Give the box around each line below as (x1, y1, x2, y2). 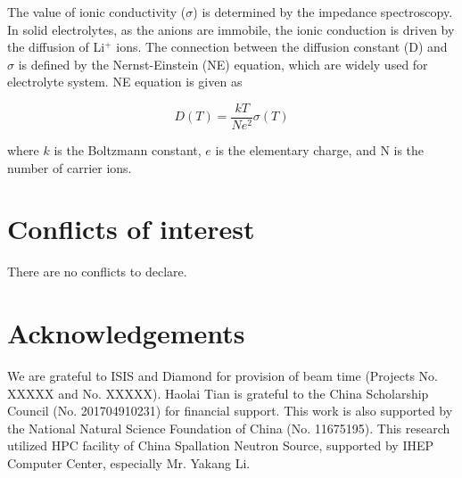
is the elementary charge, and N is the (215, 141, 425, 160)
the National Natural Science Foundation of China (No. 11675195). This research (7, 418, 450, 437)
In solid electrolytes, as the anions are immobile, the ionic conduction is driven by (7, 20, 455, 38)
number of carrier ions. (7, 158, 132, 177)
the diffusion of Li (7, 37, 105, 56)
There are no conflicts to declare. (7, 262, 187, 281)
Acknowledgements (7, 315, 245, 351)
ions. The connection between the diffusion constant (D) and (116, 37, 448, 56)
